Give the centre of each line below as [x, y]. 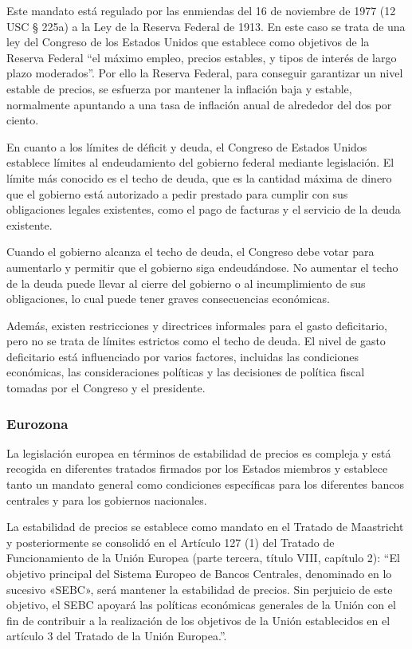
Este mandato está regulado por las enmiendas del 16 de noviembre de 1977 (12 [201, 10]
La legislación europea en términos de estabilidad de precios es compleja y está [199, 452]
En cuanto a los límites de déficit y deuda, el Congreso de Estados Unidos [187, 146]
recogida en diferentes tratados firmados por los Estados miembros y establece [197, 468]
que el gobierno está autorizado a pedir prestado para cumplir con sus [177, 193]
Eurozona [37, 423]
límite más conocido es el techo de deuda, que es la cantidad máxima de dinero [199, 177]
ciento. [23, 120]
